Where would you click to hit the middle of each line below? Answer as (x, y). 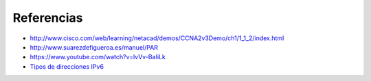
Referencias (48, 18)
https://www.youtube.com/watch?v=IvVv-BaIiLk (98, 57)
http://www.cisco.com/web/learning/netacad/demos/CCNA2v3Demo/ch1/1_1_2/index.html (157, 38)
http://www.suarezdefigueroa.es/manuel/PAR (94, 47)
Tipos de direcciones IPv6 (67, 66)
